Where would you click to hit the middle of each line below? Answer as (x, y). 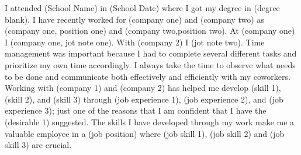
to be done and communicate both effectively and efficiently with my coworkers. (148, 76)
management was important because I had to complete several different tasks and (151, 53)
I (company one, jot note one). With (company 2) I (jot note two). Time (135, 42)
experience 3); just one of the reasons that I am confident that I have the (136, 110)
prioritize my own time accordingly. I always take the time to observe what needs (150, 64)
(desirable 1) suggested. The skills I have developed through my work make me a (150, 121)
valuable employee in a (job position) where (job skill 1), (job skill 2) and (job (145, 133)
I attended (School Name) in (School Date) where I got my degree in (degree (142, 8)
